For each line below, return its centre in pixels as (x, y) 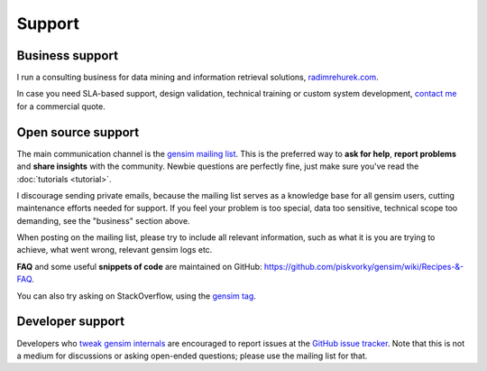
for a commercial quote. (61, 106)
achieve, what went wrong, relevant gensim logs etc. (115, 250)
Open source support (78, 132)
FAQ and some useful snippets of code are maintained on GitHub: (139, 266)
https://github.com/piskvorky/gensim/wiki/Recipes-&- (364, 266)
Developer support (71, 322)
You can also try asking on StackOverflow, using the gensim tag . (137, 296)
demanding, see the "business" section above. (103, 220)
